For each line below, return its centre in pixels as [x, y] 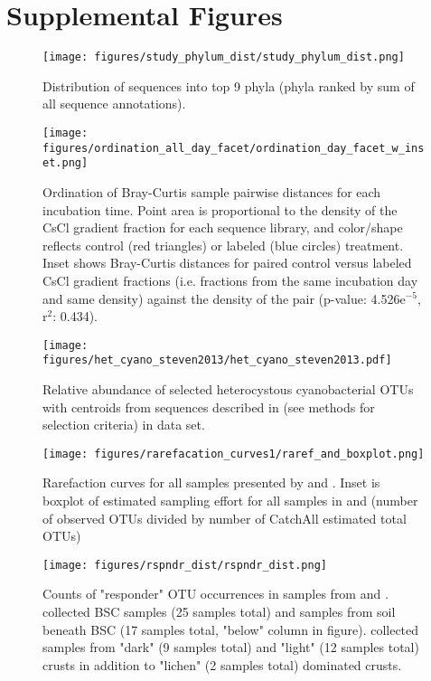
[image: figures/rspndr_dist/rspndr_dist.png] [185, 565]
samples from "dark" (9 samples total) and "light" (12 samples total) [231, 647]
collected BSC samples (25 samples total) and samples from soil [219, 612]
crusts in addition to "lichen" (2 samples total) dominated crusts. [222, 664]
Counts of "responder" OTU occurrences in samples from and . [215, 594]
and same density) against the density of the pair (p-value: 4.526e [224, 298]
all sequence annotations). [114, 104]
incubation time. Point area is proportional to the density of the [220, 209]
